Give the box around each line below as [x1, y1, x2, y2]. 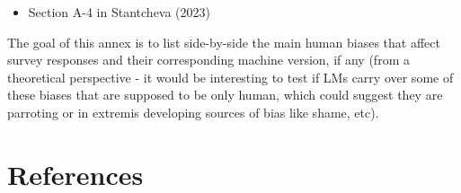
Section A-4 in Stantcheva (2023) [28, 3, 211, 21]
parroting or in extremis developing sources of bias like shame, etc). [7, 102, 379, 121]
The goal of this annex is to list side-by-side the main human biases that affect [7, 32, 440, 51]
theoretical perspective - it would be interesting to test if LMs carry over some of [7, 67, 454, 86]
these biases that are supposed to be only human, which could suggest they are [7, 85, 443, 104]
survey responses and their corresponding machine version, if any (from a [7, 50, 410, 69]
